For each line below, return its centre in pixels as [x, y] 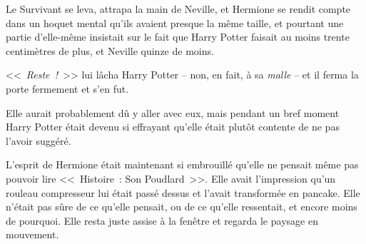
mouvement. [32, 234]
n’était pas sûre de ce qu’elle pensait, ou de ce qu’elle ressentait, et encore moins [182, 207]
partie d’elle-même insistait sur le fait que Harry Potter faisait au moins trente [178, 37]
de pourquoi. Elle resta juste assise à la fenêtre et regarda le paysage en [162, 220]
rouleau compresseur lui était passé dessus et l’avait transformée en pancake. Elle [183, 192]
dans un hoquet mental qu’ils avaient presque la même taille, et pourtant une [175, 22]
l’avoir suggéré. [39, 140]
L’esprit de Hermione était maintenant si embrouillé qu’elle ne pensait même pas [182, 164]
